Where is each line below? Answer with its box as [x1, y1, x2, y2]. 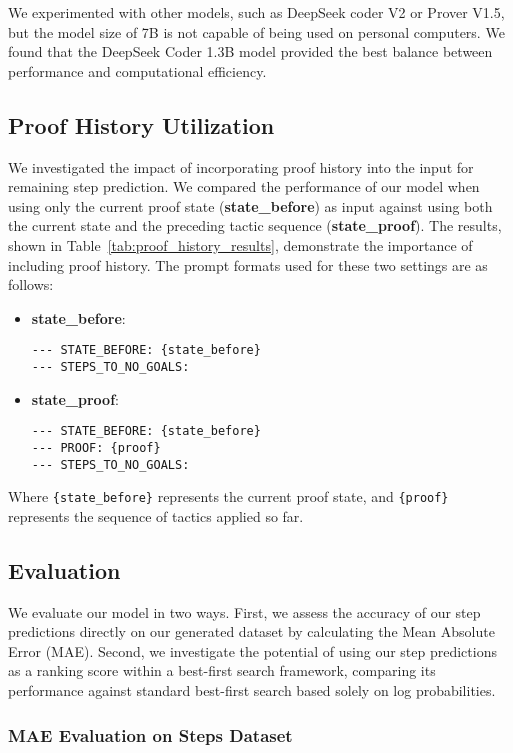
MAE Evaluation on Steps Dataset [8, 722, 293, 747]
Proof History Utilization [8, 109, 275, 140]
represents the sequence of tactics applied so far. [8, 505, 304, 526]
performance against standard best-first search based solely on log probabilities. [8, 680, 496, 701]
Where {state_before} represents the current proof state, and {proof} [8, 486, 449, 507]
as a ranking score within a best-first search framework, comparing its [8, 660, 436, 681]
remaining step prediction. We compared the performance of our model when [8, 176, 480, 197]
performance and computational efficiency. [8, 60, 267, 81]
